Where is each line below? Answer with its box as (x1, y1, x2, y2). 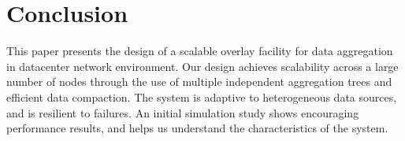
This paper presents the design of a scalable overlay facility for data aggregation (6, 43, 393, 59)
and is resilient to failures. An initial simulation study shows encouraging (6, 104, 359, 121)
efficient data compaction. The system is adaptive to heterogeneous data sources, (6, 88, 397, 105)
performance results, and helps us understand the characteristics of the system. (6, 120, 388, 136)
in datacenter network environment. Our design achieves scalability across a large (6, 58, 399, 74)
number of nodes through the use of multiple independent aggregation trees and (6, 73, 392, 90)
